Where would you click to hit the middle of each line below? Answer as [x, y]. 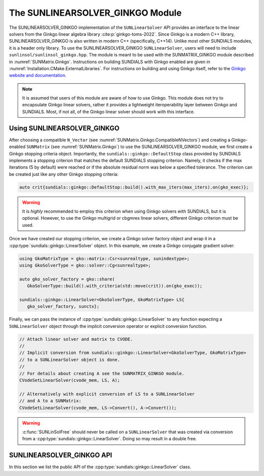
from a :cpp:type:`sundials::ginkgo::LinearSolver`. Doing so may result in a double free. [110, 439]
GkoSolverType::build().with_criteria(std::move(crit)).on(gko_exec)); [115, 286]
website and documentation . [38, 75]
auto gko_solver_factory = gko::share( [67, 279]
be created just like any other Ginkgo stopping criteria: [64, 174]
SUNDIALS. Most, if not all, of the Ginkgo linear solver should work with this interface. [109, 112]
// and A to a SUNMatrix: [50, 401]
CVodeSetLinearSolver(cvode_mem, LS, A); [70, 380]
